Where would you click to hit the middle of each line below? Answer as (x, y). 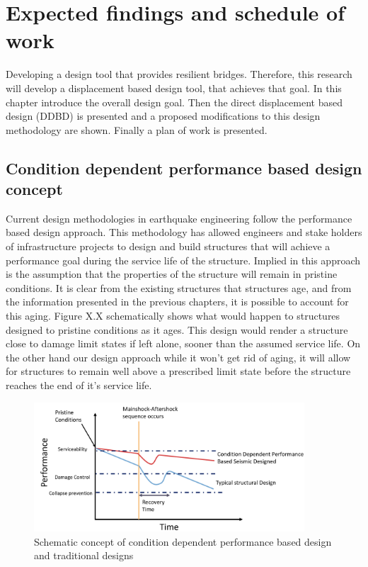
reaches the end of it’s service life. (79, 385)
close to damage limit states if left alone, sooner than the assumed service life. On (183, 343)
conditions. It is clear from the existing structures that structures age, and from (179, 287)
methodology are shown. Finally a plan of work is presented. (137, 129)
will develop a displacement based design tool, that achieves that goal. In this (174, 88)
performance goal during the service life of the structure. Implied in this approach (183, 260)
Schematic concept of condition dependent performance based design (183, 541)
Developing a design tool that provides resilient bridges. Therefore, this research (179, 74)
